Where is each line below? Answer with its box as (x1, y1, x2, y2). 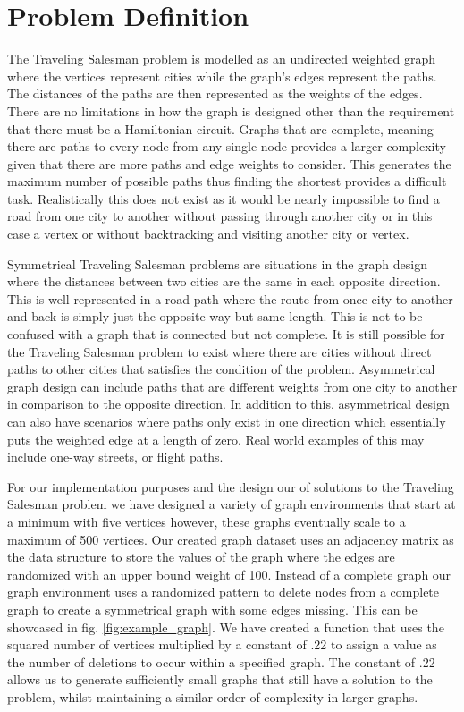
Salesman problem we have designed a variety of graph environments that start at (7, 495, 456, 513)
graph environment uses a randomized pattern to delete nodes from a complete (7, 582, 440, 601)
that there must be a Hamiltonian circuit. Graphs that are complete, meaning (7, 119, 434, 138)
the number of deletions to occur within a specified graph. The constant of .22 (7, 652, 435, 671)
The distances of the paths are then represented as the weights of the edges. (7, 84, 423, 103)
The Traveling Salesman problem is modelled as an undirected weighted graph (7, 49, 436, 68)
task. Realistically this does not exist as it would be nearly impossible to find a (7, 189, 440, 208)
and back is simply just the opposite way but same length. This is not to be (7, 307, 423, 326)
